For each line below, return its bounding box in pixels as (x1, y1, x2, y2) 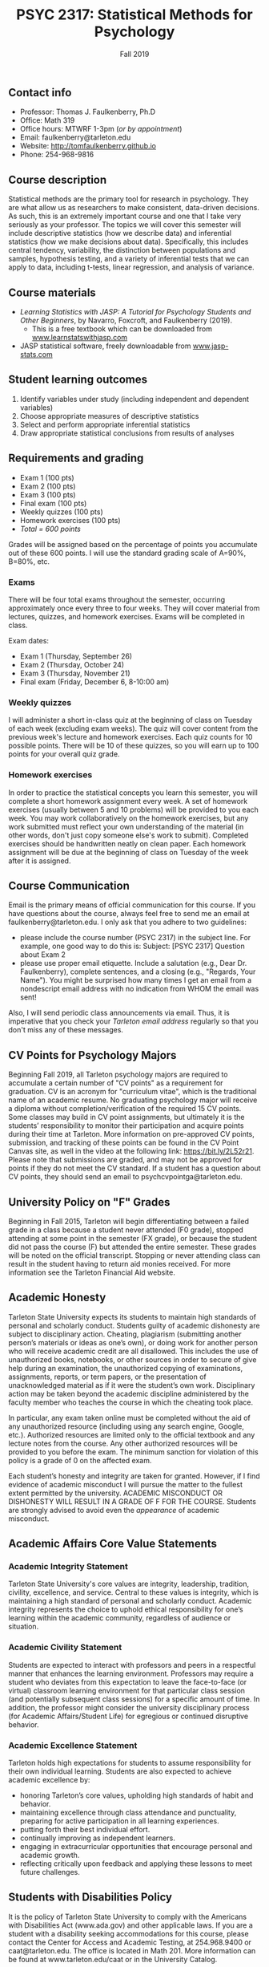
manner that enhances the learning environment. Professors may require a (8, 1669, 254, 1678)
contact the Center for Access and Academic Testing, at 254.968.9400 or (8, 1937, 252, 1947)
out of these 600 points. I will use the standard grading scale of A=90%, (8, 548, 247, 558)
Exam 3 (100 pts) (19, 489, 76, 499)
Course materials (8, 286, 96, 299)
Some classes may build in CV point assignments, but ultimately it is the (8, 1113, 245, 1122)
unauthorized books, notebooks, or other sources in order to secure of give (8, 1354, 257, 1365)
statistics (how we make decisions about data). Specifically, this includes (8, 237, 249, 246)
